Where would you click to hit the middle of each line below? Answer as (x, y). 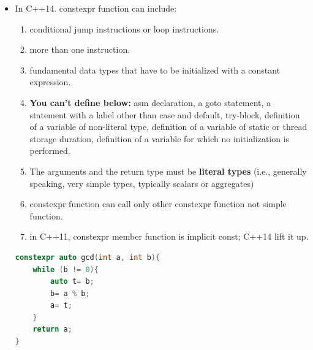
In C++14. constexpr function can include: (96, 8)
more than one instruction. (80, 49)
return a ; (52, 329)
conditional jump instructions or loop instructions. (124, 29)
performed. (50, 150)
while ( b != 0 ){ (66, 269)
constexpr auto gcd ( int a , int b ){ (88, 257)
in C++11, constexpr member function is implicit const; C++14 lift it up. (169, 236)
